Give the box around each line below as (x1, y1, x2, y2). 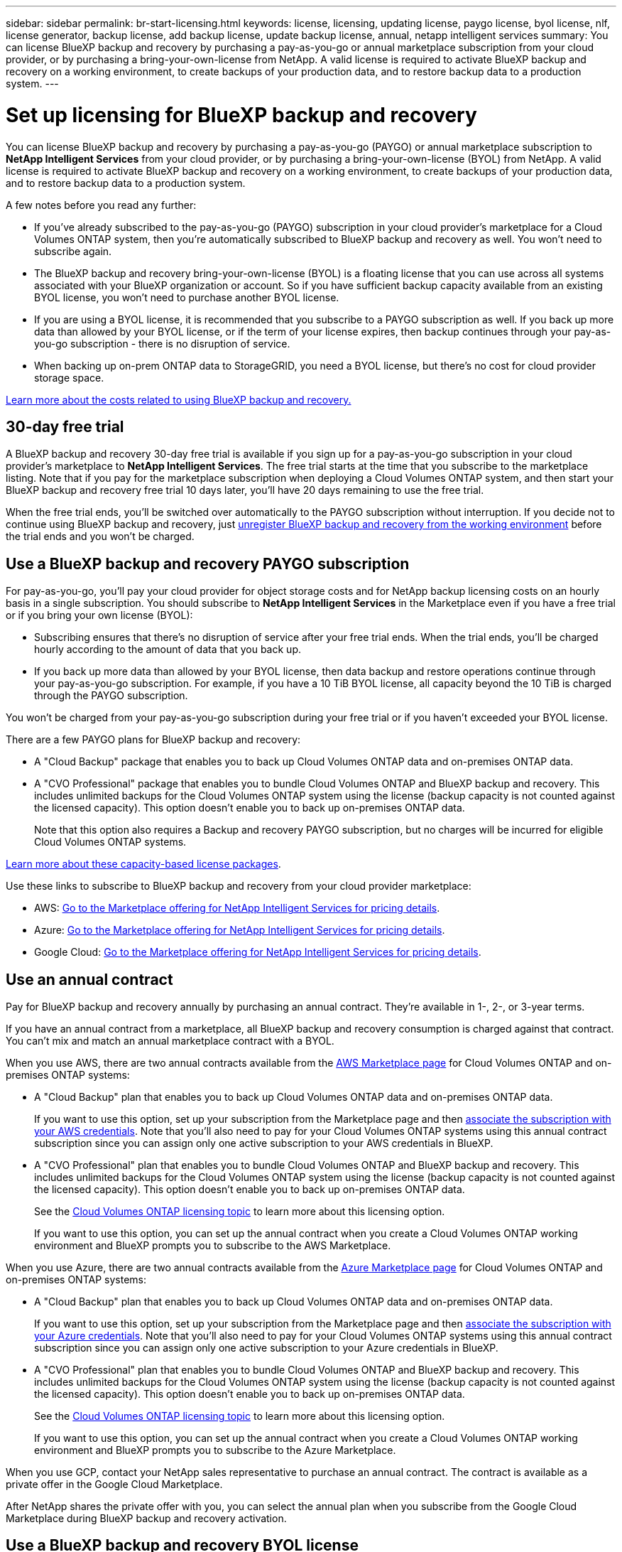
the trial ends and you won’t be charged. (6, 530, 195, 543)
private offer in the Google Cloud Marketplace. (6, 1478, 223, 1491)
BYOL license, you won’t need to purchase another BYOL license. (34, 291, 339, 303)
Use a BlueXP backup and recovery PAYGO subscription (6, 554, 410, 573)
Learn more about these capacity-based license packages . (6, 858, 281, 871)
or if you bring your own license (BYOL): (6, 609, 193, 622)
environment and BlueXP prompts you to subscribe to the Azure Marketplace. (34, 1444, 396, 1457)
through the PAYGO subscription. (34, 689, 188, 702)
